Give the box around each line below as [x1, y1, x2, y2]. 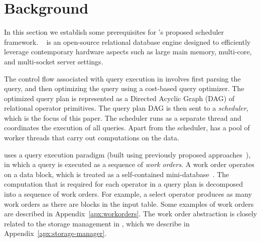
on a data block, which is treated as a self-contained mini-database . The [4, 169, 229, 179]
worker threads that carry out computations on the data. [4, 132, 179, 143]
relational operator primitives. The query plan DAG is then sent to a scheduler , [4, 103, 248, 113]
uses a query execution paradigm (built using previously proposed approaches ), [4, 149, 251, 159]
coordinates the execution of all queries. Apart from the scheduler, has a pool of [4, 122, 250, 133]
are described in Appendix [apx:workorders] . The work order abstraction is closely [4, 208, 257, 219]
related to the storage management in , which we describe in [4, 218, 190, 228]
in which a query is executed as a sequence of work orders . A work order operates [4, 159, 254, 170]
